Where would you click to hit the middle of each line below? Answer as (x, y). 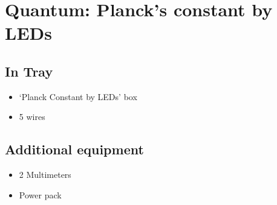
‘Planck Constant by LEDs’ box (78, 96)
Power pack (40, 194)
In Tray (29, 71)
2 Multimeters (45, 175)
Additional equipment (74, 149)
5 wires (32, 117)
